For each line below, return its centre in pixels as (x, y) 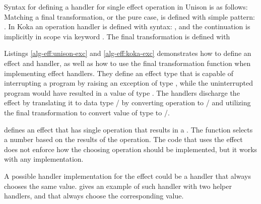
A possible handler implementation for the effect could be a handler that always (127, 176)
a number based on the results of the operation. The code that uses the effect (123, 139)
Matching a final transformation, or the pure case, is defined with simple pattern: (129, 16)
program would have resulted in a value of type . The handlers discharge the (122, 92)
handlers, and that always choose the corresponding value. (94, 196)
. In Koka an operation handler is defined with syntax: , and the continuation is (127, 26)
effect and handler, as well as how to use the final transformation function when (127, 63)
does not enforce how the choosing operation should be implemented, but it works (131, 149)
